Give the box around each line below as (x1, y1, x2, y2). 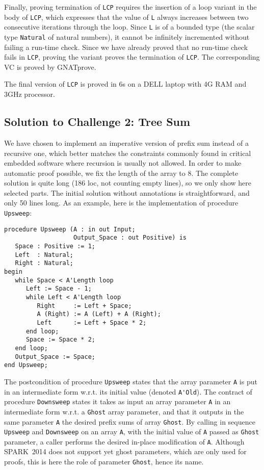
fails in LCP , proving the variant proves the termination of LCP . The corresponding (4, 51, 260, 62)
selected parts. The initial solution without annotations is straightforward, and (4, 187, 250, 198)
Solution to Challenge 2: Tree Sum (4, 114, 191, 129)
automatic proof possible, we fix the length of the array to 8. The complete (4, 167, 239, 178)
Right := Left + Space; (37, 302, 132, 309)
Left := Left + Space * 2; (37, 319, 147, 326)
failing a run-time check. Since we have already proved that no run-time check (4, 41, 248, 52)
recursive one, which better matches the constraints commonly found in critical (4, 147, 251, 158)
